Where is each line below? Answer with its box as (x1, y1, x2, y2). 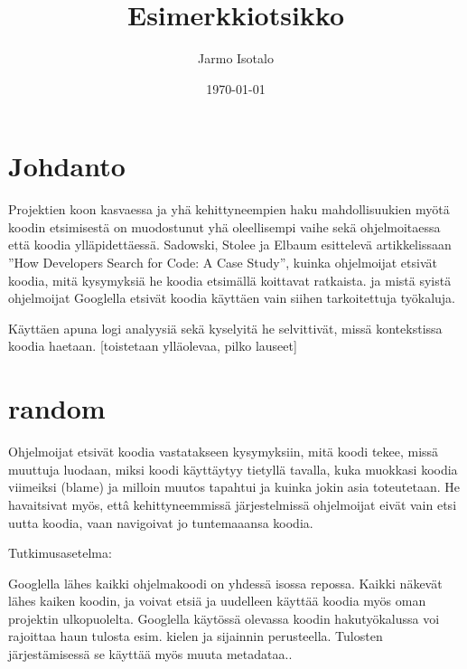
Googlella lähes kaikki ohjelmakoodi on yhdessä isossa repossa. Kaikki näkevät (8, 573, 443, 592)
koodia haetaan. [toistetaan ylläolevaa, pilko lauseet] (8, 336, 297, 355)
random (8, 390, 106, 427)
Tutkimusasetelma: (8, 543, 112, 562)
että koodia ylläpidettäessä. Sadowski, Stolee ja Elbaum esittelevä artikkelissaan (8, 235, 452, 254)
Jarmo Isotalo (198, 49, 274, 68)
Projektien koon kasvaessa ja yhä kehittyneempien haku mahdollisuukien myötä (8, 200, 450, 219)
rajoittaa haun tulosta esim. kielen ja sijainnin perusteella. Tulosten (8, 627, 383, 645)
